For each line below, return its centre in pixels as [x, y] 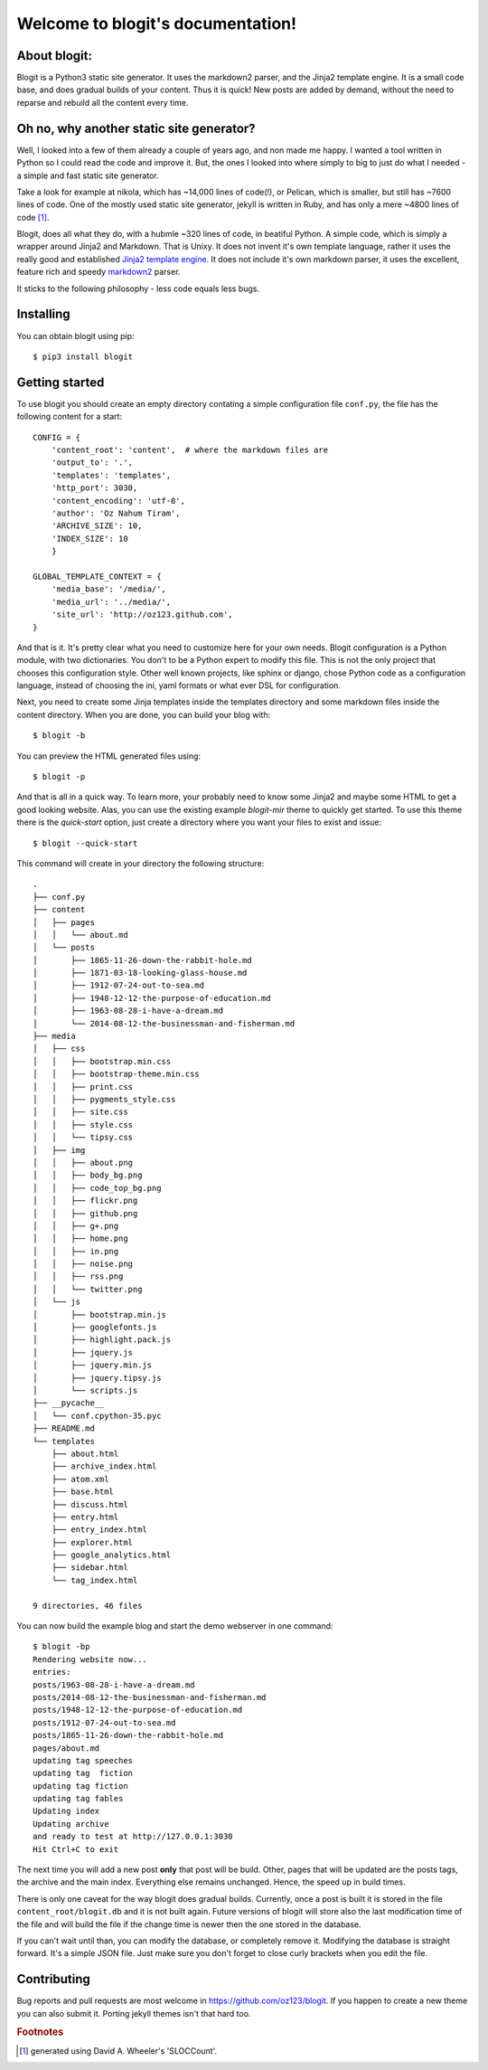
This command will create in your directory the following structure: [141, 863]
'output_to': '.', [92, 463]
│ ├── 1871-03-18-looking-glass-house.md [140, 973]
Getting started [61, 382]
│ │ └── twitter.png [88, 1289]
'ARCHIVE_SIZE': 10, [97, 526]
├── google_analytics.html [111, 1555]
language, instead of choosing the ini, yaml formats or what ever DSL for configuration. [178, 685]
